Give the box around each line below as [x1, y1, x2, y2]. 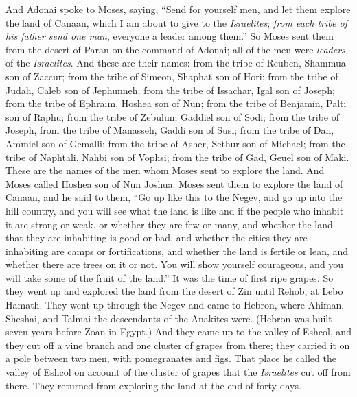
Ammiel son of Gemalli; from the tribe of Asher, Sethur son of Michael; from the [5, 136, 345, 150]
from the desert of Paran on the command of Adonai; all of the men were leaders [5, 42, 345, 56]
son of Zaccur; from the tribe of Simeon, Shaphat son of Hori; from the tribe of [5, 69, 338, 83]
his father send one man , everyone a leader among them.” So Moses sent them [5, 29, 334, 43]
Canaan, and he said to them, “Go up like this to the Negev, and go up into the [5, 190, 343, 204]
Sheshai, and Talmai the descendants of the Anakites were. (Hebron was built [5, 311, 332, 325]
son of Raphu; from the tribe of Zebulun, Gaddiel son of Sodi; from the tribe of [5, 109, 340, 123]
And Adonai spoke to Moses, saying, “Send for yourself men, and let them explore [5, 2, 351, 16]
